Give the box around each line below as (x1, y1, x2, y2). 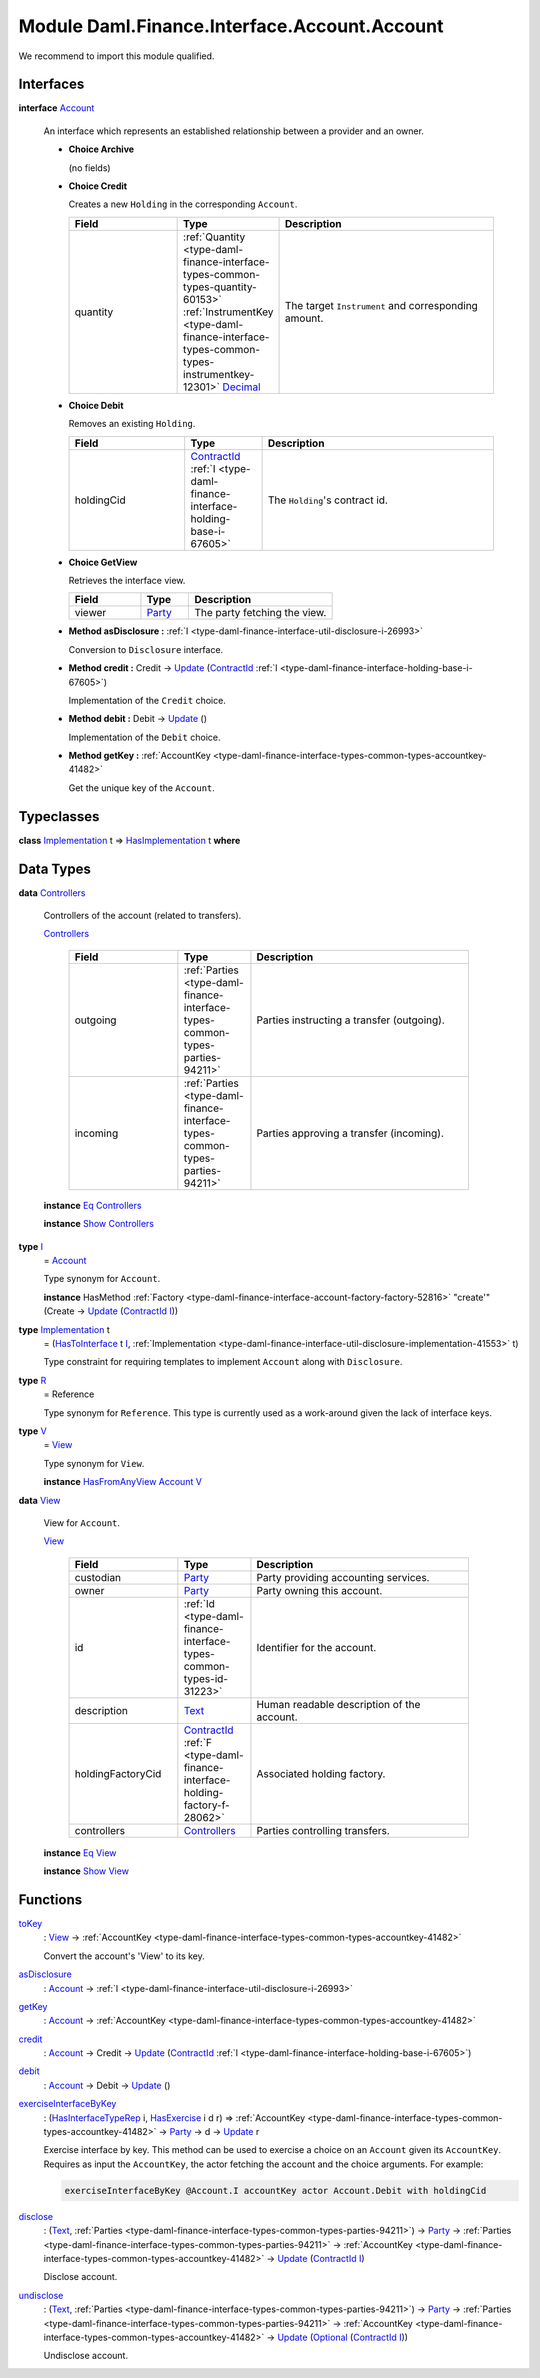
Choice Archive (68, 143, 135, 155)
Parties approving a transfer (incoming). (256, 1126, 445, 1140)
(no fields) (68, 161, 111, 174)
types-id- (183, 1671, 229, 1685)
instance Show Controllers (43, 1218, 155, 1230)
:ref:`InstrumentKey (183, 305, 274, 319)
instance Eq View (43, 1846, 117, 1859)
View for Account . (43, 1516, 120, 1529)
